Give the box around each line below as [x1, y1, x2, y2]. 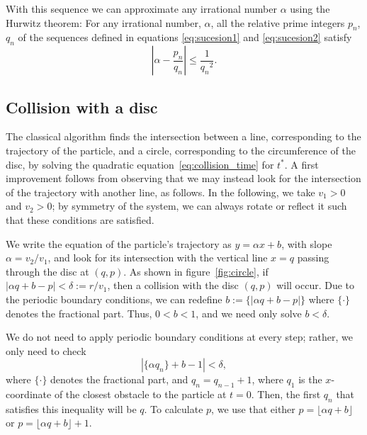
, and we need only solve [196, 305, 302, 320]
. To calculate [144, 401, 203, 416]
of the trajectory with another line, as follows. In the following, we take [6, 184, 315, 199]
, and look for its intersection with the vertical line [47, 250, 268, 265]
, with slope [281, 236, 332, 251]
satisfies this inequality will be [6, 401, 137, 416]
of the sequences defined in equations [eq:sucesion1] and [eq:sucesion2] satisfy [18, 30, 352, 45]
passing [297, 250, 329, 265]
